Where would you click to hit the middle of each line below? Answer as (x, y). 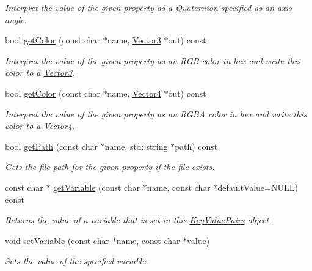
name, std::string (136, 146)
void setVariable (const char (57, 240)
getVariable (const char (97, 187)
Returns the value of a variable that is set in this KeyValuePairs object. (138, 220)
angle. (16, 19)
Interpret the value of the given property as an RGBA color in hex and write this (156, 113)
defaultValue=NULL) (258, 187)
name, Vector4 (134, 93)
